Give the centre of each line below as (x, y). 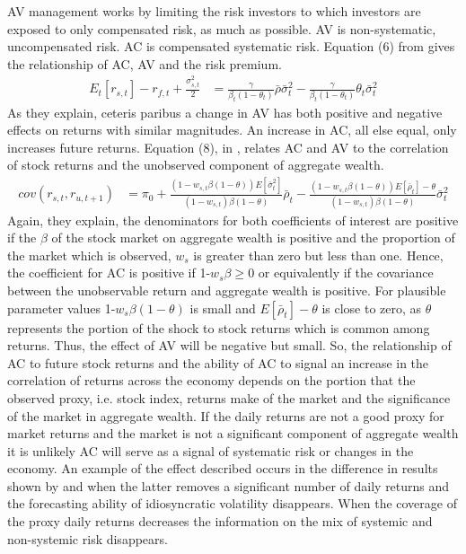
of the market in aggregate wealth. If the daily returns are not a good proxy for (226, 415)
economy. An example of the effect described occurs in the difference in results (223, 468)
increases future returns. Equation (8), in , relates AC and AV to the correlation (228, 147)
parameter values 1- (62, 308)
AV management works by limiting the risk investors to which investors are (214, 11)
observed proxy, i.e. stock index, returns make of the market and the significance (229, 397)
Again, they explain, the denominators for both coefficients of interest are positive (233, 220)
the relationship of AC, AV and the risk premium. (145, 63)
